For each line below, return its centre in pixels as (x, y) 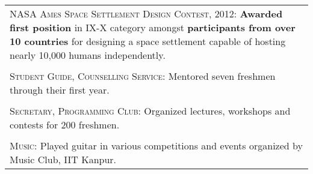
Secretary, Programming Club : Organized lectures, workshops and (150, 111)
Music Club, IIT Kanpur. (63, 159)
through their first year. (60, 90)
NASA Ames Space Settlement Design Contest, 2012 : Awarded (146, 13)
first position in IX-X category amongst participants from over (153, 27)
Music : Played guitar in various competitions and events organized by (156, 145)
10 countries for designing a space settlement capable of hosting (148, 41)
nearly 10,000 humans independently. (88, 55)
